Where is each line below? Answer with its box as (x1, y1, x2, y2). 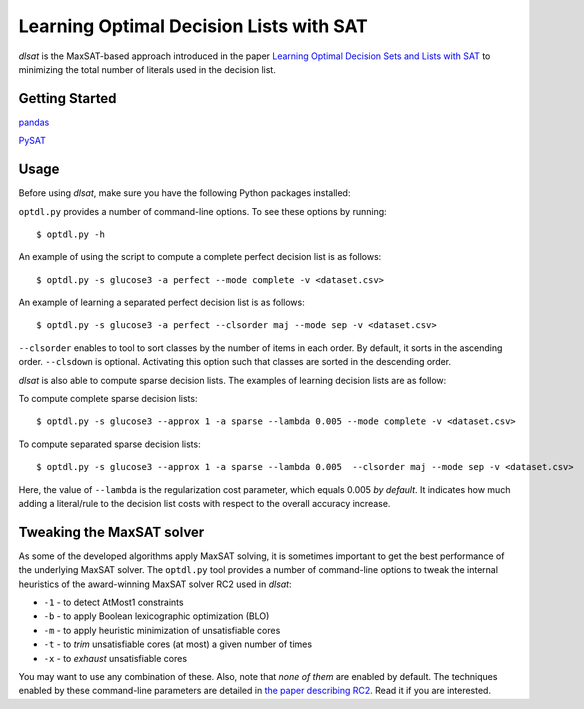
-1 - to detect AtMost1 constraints (43, 596, 184, 609)
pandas (18, 116, 50, 128)
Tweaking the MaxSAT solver (18, 523, 205, 540)
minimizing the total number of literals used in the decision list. (18, 63, 277, 75)
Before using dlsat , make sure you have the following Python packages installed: (18, 187, 351, 199)
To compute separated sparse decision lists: (18, 438, 201, 450)
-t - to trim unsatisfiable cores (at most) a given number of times (43, 638, 313, 650)
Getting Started (18, 90, 117, 107)
